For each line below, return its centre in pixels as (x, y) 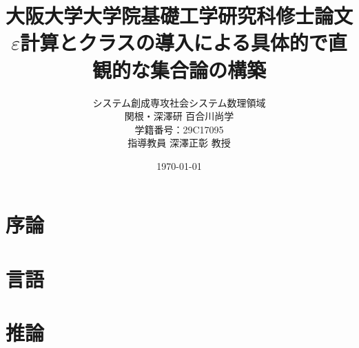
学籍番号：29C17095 (179, 129)
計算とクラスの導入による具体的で (174, 42)
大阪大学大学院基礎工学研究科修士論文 (179, 15)
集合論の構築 (208, 69)
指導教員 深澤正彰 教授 (179, 143)
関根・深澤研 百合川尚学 (179, 116)
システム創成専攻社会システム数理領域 (179, 102)
